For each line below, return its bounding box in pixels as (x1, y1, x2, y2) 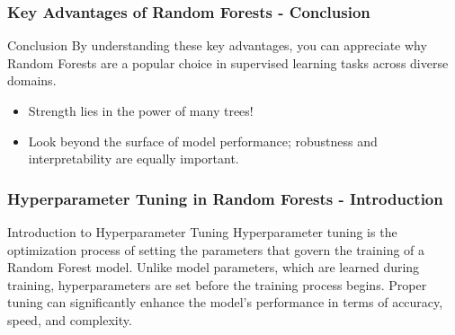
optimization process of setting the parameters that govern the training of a (7, 240, 425, 259)
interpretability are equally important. (28, 149, 239, 168)
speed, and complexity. (7, 310, 132, 329)
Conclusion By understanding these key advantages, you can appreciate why (7, 36, 427, 55)
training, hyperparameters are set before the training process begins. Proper (7, 275, 427, 294)
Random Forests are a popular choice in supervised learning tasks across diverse (7, 53, 449, 72)
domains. (7, 71, 57, 90)
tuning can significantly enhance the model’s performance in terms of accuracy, (7, 293, 443, 312)
